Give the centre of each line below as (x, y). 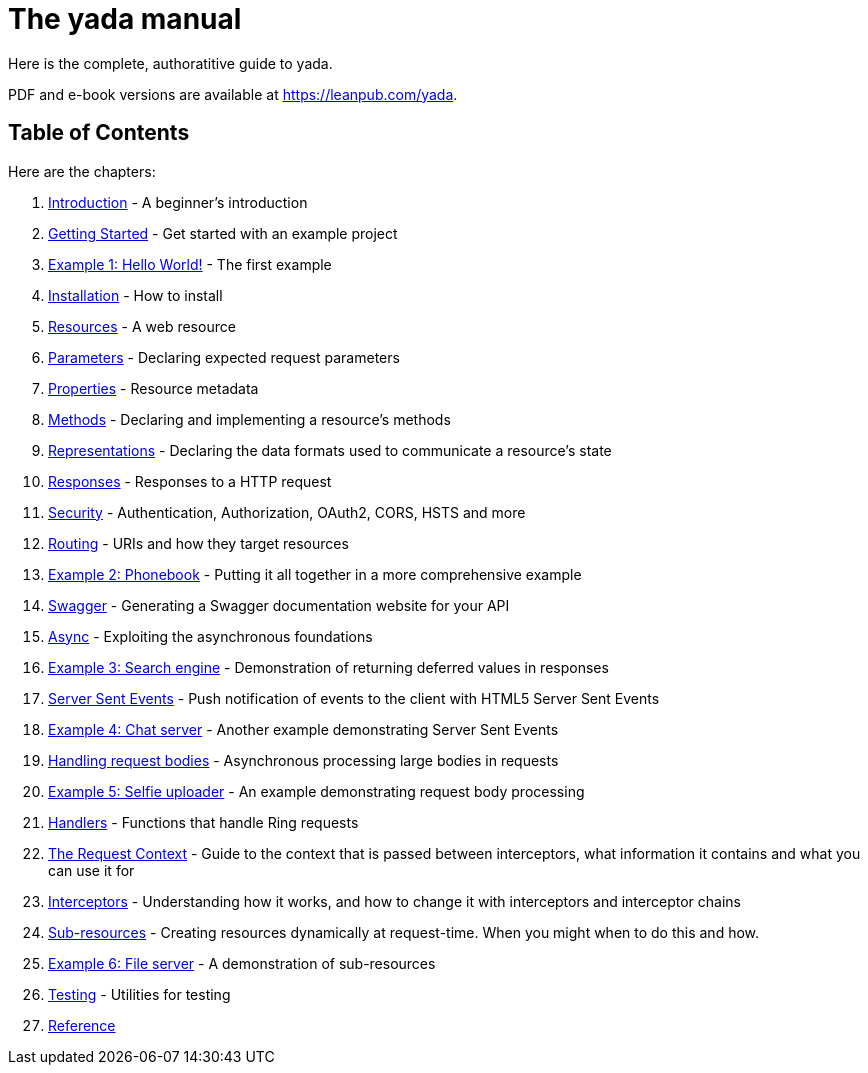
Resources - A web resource (142, 326)
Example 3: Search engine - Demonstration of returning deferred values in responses (328, 667)
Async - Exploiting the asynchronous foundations (210, 636)
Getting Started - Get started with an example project (223, 233)
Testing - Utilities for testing (139, 994)
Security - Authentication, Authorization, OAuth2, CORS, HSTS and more (287, 512)
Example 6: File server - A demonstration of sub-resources (242, 963)
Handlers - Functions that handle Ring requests (203, 822)
